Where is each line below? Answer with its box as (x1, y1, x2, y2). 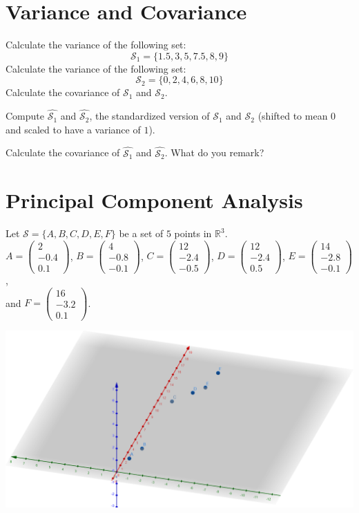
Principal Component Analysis (6, 186, 303, 214)
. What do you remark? (164, 145, 264, 160)
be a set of (119, 226, 164, 241)
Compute (6, 109, 44, 123)
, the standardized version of (89, 109, 210, 123)
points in (174, 226, 212, 241)
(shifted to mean (258, 109, 328, 123)
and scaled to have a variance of (6, 122, 141, 136)
